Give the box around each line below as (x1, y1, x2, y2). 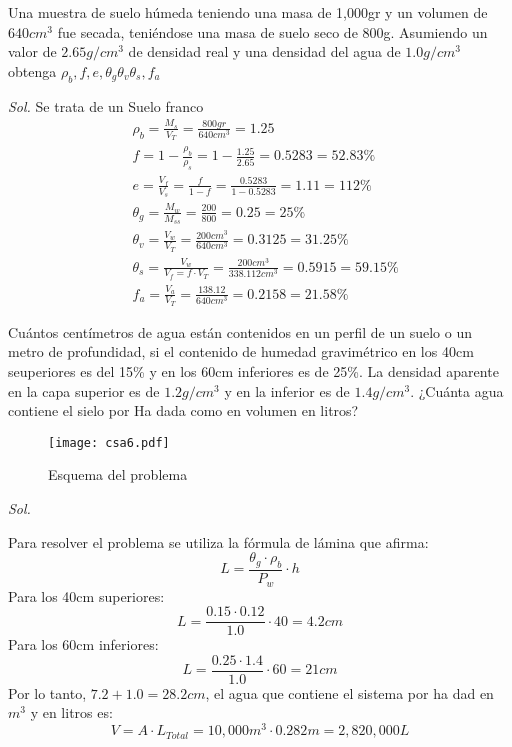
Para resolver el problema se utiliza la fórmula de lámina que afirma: (8, 531, 429, 552)
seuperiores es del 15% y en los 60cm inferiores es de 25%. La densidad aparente (8, 361, 499, 382)
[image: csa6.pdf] (48, 435, 170, 450)
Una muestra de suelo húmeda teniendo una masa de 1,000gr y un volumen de (8, 2, 488, 22)
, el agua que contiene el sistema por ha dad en (205, 682, 494, 703)
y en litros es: (30, 702, 113, 723)
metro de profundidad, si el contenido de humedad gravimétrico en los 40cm (8, 341, 474, 362)
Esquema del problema (48, 464, 188, 485)
